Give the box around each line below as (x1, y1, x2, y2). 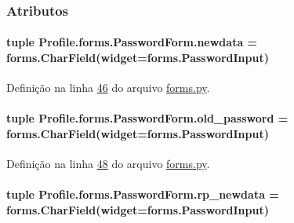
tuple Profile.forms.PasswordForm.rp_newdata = (6, 186, 279, 203)
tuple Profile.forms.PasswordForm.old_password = (6, 110, 289, 126)
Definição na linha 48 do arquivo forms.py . (6, 155, 210, 172)
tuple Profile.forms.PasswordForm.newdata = (6, 34, 258, 50)
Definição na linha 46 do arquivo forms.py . (6, 79, 210, 96)
